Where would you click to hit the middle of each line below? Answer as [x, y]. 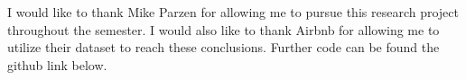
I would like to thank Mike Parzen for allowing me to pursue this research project [233, 12]
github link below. [57, 64]
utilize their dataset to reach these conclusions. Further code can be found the [224, 47]
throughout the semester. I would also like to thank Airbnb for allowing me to [224, 29]
